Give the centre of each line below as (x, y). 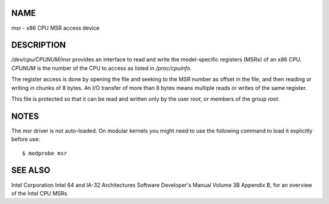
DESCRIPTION (39, 45)
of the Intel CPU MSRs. (40, 193)
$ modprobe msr (45, 153)
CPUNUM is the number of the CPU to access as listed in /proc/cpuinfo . (101, 68)
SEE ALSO (31, 170)
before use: (26, 139)
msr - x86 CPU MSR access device (55, 28)
